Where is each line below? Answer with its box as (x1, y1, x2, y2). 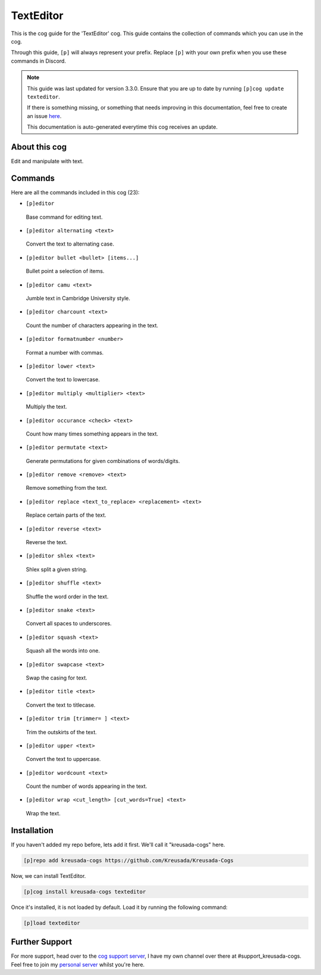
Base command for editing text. (26, 213, 103, 221)
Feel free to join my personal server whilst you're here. (11, 961, 145, 968)
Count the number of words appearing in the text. (26, 783, 147, 790)
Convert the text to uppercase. (26, 756, 101, 763)
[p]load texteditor (23, 920, 80, 926)
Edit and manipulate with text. (11, 157, 84, 164)
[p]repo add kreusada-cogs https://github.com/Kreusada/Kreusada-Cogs (23, 857, 234, 864)
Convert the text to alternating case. (26, 240, 114, 247)
